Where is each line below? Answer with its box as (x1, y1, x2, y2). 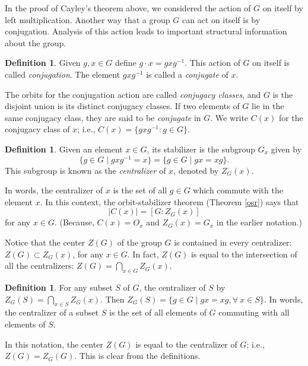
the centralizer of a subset (5, 306, 99, 319)
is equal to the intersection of (191, 247, 297, 260)
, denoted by (173, 164, 219, 176)
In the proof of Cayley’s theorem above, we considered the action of (5, 2, 251, 14)
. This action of (185, 56, 240, 69)
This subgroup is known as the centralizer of (5, 164, 166, 176)
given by (271, 142, 302, 155)
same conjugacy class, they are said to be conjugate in (5, 111, 201, 123)
